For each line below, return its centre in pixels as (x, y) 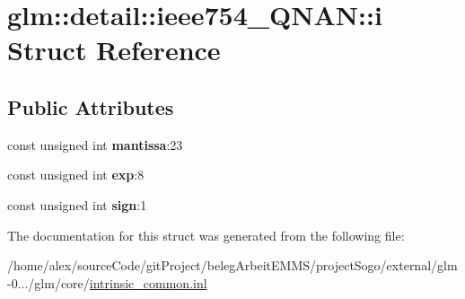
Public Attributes (91, 106)
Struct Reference (114, 50)
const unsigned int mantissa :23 (95, 144)
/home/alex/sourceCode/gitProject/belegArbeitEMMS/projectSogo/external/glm (232, 265)
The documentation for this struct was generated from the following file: (206, 235)
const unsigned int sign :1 (77, 204)
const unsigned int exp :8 (76, 175)
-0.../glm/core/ (48, 282)
